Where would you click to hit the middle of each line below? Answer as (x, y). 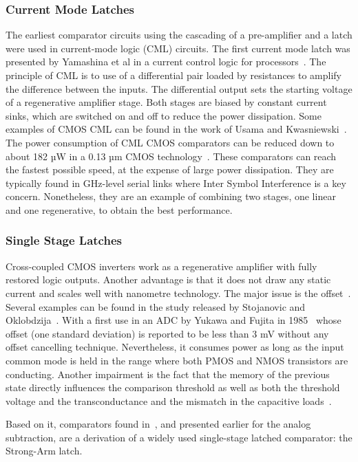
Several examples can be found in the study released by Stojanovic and (156, 306)
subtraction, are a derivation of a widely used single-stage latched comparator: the (179, 437)
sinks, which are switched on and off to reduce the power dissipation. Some (164, 115)
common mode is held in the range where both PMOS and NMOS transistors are (177, 360)
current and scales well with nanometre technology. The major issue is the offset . (178, 293)
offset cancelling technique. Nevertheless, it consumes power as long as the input (175, 347)
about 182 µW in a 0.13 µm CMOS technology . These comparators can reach (171, 156)
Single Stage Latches (64, 240)
